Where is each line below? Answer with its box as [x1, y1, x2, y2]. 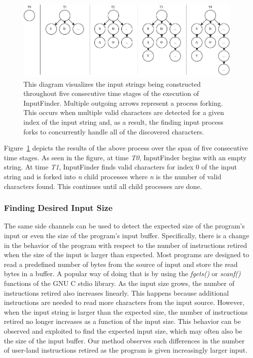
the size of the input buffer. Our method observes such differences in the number [4, 335, 245, 345]
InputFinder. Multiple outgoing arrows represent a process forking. [23, 97, 223, 108]
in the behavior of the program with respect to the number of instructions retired [4, 240, 247, 250]
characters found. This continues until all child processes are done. [4, 181, 202, 191]
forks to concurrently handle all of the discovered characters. [23, 126, 204, 136]
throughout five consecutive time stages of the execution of [23, 88, 199, 98]
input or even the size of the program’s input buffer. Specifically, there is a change [4, 230, 249, 240]
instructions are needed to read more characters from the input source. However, [4, 297, 245, 307]
